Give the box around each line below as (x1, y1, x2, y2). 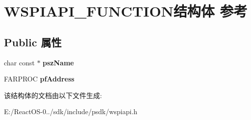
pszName (43, 57, 74, 67)
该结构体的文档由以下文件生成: (4, 90, 102, 100)
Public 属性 (4, 34, 62, 49)
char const (4, 57, 35, 67)
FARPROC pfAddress (4, 74, 75, 84)
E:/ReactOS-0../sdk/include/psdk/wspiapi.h (4, 106, 138, 117)
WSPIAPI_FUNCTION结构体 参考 (4, 1, 248, 21)
